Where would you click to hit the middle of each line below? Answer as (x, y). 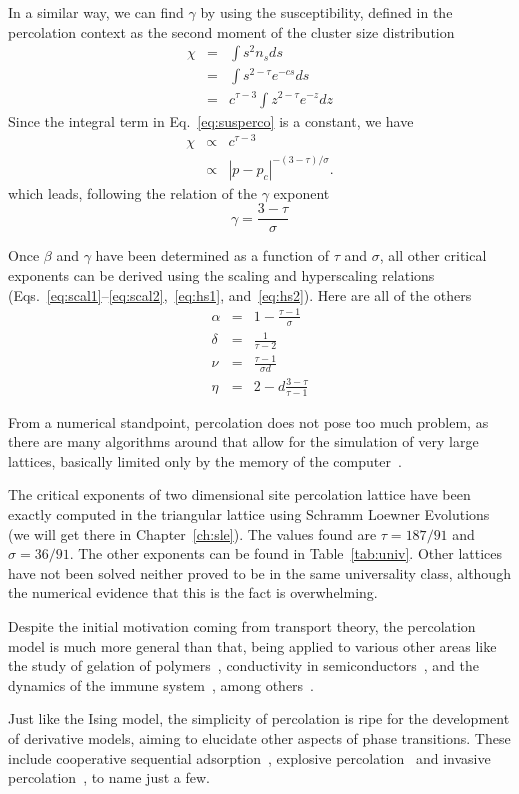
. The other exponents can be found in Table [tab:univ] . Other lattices (286, 553)
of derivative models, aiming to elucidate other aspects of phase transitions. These (259, 738)
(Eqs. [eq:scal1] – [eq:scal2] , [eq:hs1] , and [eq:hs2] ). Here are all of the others (240, 294)
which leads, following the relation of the (133, 192)
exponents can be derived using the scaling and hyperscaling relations (221, 275)
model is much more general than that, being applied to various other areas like (252, 645)
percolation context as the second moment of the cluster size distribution (231, 31)
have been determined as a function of (212, 255)
